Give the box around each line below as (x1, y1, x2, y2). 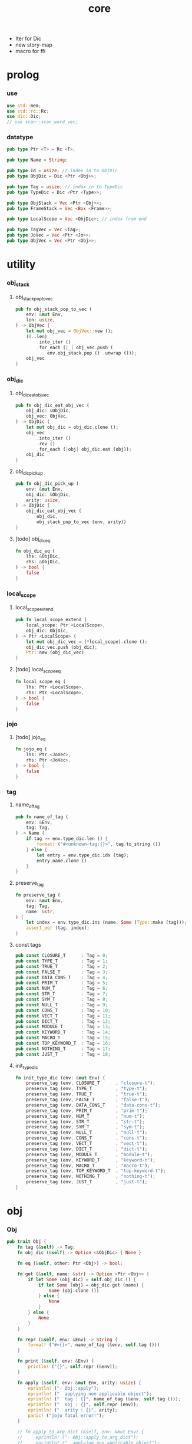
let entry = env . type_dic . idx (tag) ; (37, 852, 129, 858)
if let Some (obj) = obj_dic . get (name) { (38, 1282, 144, 1288)
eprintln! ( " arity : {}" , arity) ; (28, 1407, 118, 1413)
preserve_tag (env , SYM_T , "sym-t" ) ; (26, 1124, 145, 1130)
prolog (6, 68, 39, 81)
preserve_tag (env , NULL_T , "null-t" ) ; (26, 1130, 148, 1135)
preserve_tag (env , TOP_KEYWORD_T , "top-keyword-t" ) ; (26, 1168, 166, 1174)
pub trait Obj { (6, 1239, 47, 1245)
